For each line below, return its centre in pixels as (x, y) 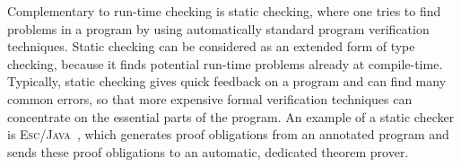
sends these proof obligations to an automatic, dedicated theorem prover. (208, 151)
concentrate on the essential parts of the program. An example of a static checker (231, 116)
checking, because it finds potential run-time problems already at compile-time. (225, 63)
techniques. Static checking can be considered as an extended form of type (211, 46)
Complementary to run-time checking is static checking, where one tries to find (224, 11)
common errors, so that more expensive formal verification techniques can (210, 98)
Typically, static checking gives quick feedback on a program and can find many (227, 81)
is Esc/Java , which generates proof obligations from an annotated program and (228, 134)
